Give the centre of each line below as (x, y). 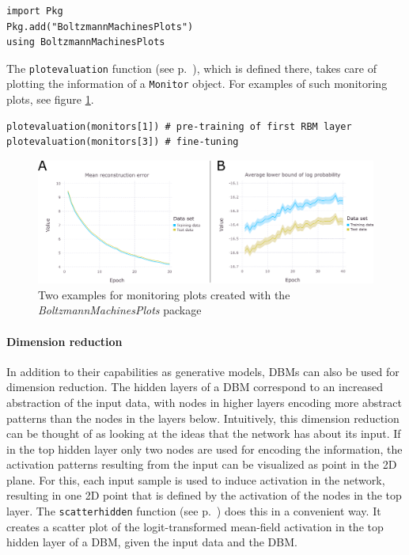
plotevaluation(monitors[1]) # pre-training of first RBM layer (179, 126)
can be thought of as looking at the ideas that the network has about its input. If (204, 433)
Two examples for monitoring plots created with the (164, 294)
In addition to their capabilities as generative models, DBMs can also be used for (203, 371)
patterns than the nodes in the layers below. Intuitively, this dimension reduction (203, 418)
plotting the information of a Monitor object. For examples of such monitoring (197, 84)
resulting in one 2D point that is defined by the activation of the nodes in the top (204, 495)
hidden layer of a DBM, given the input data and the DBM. (152, 542)
